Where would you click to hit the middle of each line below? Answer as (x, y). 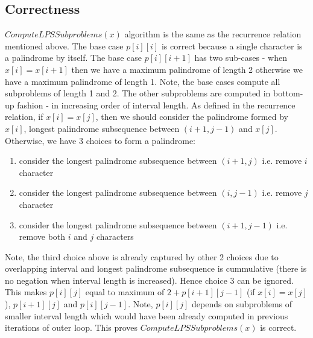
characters (115, 236)
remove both (42, 236)
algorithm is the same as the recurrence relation (213, 34)
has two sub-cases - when (241, 58)
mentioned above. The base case (64, 45)
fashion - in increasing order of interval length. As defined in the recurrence (156, 105)
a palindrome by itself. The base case (73, 58)
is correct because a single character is (232, 45)
